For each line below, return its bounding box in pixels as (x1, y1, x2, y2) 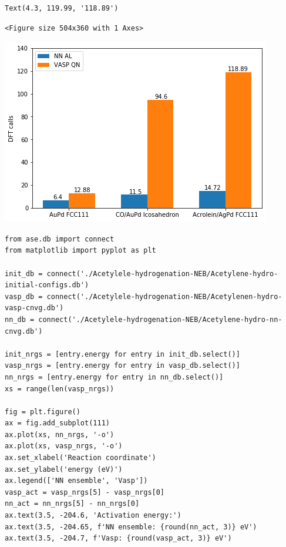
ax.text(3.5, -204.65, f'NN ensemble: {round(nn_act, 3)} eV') (5, 522, 257, 531)
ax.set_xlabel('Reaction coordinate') (5, 454, 156, 462)
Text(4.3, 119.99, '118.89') (5, 4, 119, 12)
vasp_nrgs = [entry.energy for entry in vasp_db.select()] (5, 361, 240, 370)
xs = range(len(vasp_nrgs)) (5, 384, 115, 393)
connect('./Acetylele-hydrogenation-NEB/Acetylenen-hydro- (46, 292, 282, 301)
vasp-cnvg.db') (5, 304, 64, 313)
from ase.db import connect (5, 234, 115, 243)
